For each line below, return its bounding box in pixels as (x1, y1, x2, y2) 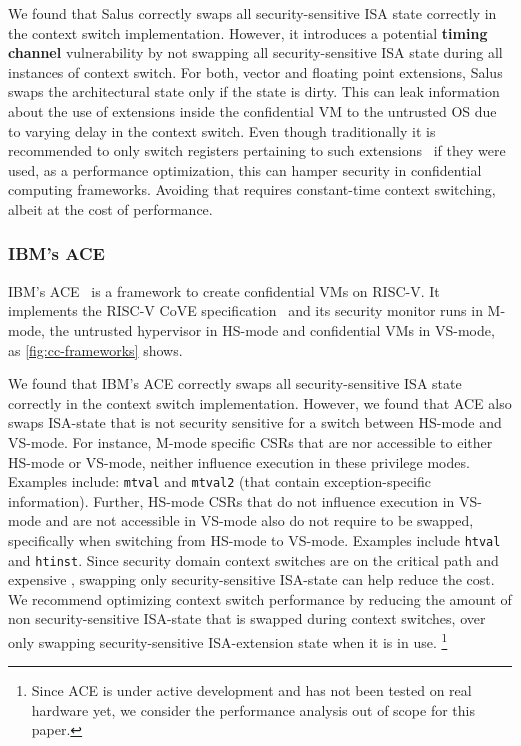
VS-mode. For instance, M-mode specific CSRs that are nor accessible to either (8, 431, 493, 452)
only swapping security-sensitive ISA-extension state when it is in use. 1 (8, 629, 448, 652)
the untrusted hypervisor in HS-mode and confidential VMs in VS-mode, (49, 319, 495, 340)
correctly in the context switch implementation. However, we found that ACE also (8, 392, 512, 413)
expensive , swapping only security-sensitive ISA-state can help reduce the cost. (8, 569, 495, 590)
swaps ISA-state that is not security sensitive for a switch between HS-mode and (8, 412, 502, 433)
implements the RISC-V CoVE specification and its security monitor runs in (8, 300, 483, 321)
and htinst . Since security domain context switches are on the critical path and (8, 549, 499, 570)
